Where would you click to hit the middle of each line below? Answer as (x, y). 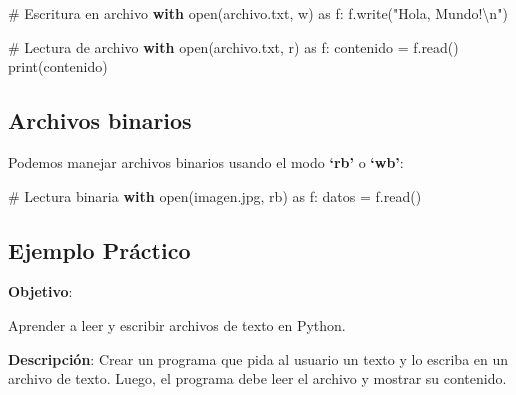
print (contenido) (58, 66)
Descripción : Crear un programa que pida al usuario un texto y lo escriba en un (258, 358)
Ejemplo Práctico (99, 249)
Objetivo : (40, 291)
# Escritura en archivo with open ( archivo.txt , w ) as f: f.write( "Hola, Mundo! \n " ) (258, 13)
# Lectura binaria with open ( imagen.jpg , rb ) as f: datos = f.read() (215, 195)
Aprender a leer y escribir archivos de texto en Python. (177, 324)
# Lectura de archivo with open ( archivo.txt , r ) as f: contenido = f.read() (233, 46)
